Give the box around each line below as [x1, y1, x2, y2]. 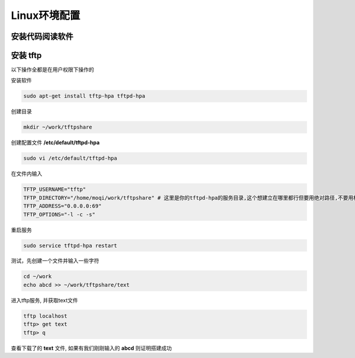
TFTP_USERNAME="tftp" [23, 186, 86, 193]
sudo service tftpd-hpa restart [23, 242, 118, 249]
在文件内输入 [11, 170, 43, 177]
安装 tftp [11, 50, 42, 60]
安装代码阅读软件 [11, 31, 73, 41]
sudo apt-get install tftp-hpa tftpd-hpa [23, 92, 146, 100]
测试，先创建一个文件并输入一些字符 [11, 257, 99, 264]
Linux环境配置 [11, 9, 80, 22]
